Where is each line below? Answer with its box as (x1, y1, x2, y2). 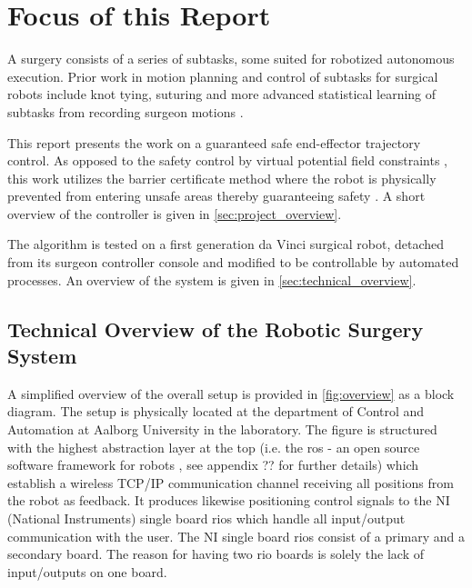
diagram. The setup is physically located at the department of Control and (7, 402, 425, 421)
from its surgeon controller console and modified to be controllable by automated (7, 253, 459, 272)
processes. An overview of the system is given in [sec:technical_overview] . (7, 270, 417, 289)
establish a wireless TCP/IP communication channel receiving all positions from (7, 473, 454, 492)
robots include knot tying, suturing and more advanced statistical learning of (7, 85, 437, 104)
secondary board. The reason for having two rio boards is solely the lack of (7, 544, 424, 563)
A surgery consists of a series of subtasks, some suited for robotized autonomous (7, 49, 455, 68)
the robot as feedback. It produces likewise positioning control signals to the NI (7, 491, 450, 510)
